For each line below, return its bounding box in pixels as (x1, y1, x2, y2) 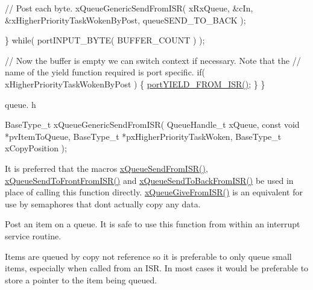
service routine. (5, 229, 62, 242)
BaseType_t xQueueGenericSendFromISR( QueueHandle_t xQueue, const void (5, 118, 300, 131)
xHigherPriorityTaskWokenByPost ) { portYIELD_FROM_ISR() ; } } (5, 77, 265, 90)
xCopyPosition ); (5, 142, 67, 154)
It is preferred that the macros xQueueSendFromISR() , (5, 162, 208, 174)
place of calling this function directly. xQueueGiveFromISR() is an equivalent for (5, 186, 303, 198)
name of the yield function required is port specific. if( (5, 66, 206, 78)
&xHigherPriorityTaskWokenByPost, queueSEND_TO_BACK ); (5, 13, 246, 26)
